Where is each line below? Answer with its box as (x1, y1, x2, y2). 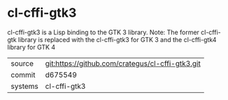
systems (10, 81, 38, 91)
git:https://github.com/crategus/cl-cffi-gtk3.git (45, 58, 201, 68)
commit (10, 70, 36, 80)
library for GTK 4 (7, 43, 56, 51)
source (10, 58, 34, 68)
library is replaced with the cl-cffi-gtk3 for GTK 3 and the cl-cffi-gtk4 (17, 35, 217, 43)
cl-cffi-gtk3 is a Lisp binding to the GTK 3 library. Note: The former (7, 28, 199, 36)
